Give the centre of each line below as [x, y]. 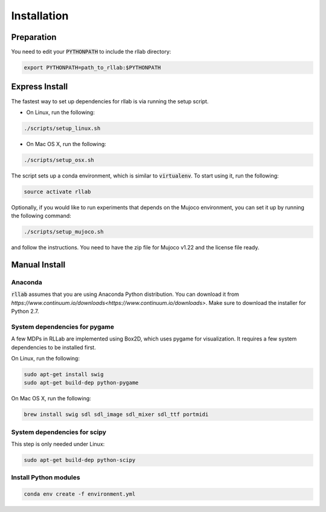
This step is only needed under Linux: [58, 444]
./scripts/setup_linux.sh [62, 128]
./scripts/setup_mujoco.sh [64, 232]
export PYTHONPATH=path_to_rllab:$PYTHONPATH [92, 68]
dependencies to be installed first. [53, 347]
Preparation [34, 37]
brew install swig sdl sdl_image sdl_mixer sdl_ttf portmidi [116, 414]
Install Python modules [46, 478]
